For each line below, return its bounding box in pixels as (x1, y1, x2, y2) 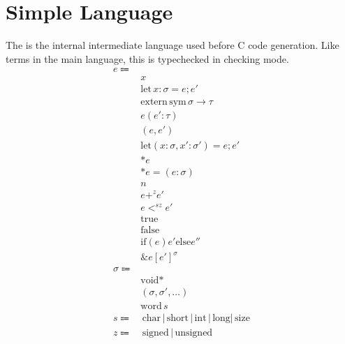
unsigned (175, 328, 213, 338)
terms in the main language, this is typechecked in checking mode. (6, 51, 289, 66)
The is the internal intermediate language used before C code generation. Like (6, 38, 339, 52)
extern (140, 97, 168, 107)
